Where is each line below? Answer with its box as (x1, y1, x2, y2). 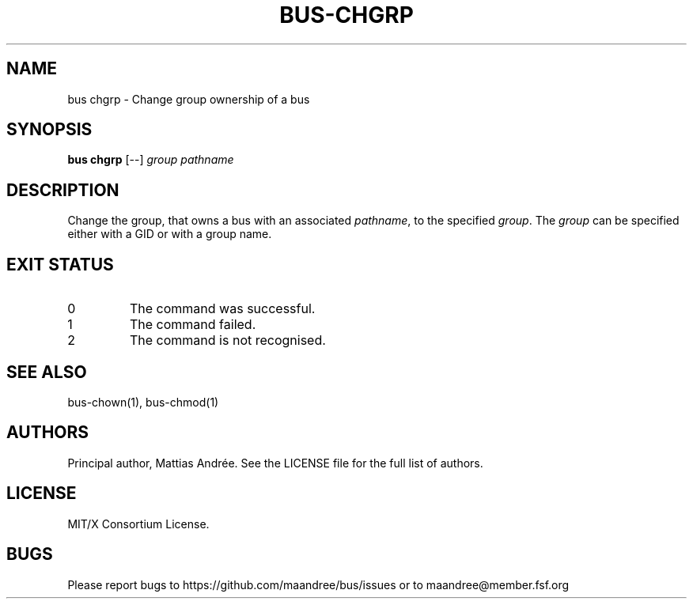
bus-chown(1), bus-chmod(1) (67, 395, 219, 409)
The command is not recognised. (129, 332, 326, 349)
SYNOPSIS (6, 119, 93, 140)
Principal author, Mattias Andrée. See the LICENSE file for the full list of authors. (67, 456, 483, 470)
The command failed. (129, 316, 256, 333)
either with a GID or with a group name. (67, 227, 272, 241)
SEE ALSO (6, 361, 87, 382)
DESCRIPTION (6, 180, 119, 200)
